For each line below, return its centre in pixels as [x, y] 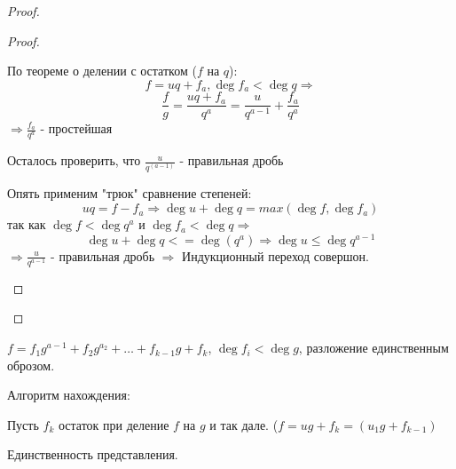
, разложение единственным [373, 348]
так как [27, 224]
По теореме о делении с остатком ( [102, 71]
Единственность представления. [93, 454]
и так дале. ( [244, 424]
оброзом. [31, 365]
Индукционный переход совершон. [275, 255]
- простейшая [76, 128]
